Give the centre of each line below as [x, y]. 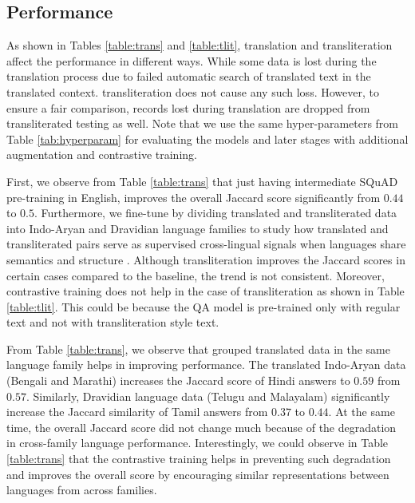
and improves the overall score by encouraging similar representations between [198, 474]
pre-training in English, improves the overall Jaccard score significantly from [194, 197]
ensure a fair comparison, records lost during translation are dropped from [188, 107]
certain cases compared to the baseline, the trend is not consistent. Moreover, [196, 275]
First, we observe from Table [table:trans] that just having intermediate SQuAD [202, 181]
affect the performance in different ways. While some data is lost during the [192, 60]
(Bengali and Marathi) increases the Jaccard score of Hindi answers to [178, 380]
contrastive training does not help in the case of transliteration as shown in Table [206, 291]
